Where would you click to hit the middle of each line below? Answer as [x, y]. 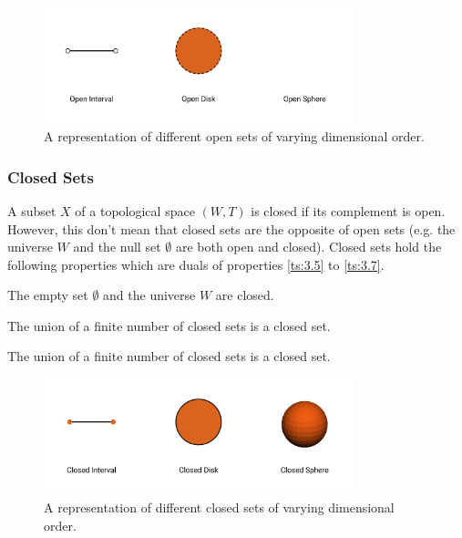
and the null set [117, 247]
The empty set [48, 295]
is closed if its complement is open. [348, 210]
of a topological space [135, 210]
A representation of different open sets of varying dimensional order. [234, 136]
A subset [32, 210]
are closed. [245, 295]
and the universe [149, 295]
